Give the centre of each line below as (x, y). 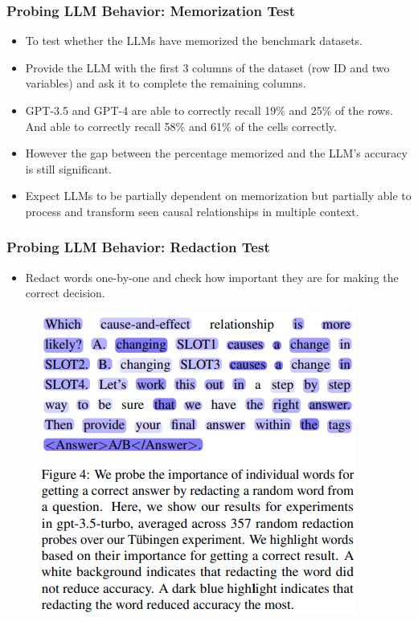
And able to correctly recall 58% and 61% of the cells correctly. (181, 126)
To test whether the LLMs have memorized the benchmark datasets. (194, 41)
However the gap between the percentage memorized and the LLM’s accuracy (216, 153)
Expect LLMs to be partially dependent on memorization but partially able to (218, 196)
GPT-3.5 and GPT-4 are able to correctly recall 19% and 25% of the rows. (209, 110)
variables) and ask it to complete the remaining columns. (166, 83)
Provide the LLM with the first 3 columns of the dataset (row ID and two (207, 67)
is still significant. (68, 168)
